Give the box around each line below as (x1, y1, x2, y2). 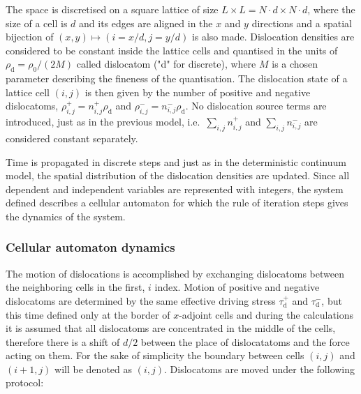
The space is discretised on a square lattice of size (6, 2, 219, 16)
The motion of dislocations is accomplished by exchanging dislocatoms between (6, 266, 344, 280)
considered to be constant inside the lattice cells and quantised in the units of (6, 43, 338, 57)
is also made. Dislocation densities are (191, 29, 355, 44)
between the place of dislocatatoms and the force (140, 334, 350, 349)
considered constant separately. (6, 130, 138, 145)
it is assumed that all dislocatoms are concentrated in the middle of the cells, (6, 321, 336, 335)
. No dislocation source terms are (185, 98, 327, 113)
